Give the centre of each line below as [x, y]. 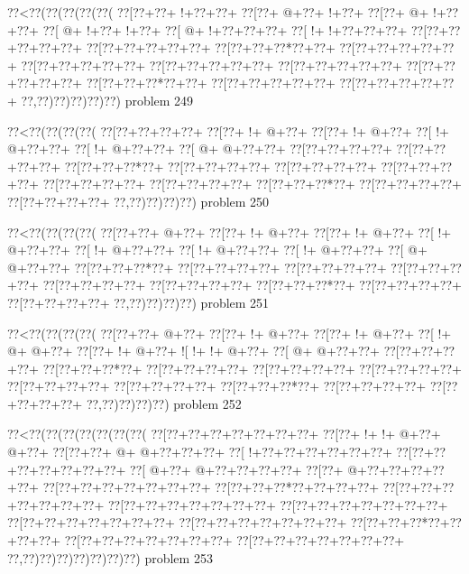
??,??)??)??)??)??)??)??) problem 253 [110, 557]
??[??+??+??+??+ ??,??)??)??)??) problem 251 [138, 302]
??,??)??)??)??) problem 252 [164, 403]
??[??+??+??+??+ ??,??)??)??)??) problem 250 [138, 201]
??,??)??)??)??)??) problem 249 [107, 100]
